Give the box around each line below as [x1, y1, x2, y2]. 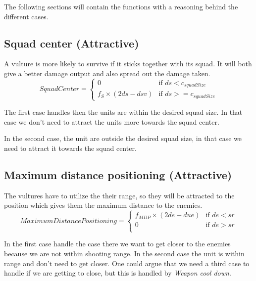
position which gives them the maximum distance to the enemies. [4, 200, 203, 210]
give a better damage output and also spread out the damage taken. [4, 68, 210, 78]
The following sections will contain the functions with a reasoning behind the [4, 1, 238, 11]
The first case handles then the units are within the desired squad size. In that [4, 107, 243, 117]
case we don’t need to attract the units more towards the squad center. [4, 116, 219, 127]
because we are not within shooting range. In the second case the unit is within [4, 248, 245, 258]
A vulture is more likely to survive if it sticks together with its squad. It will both [4, 58, 252, 69]
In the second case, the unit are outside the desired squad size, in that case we [4, 133, 242, 143]
